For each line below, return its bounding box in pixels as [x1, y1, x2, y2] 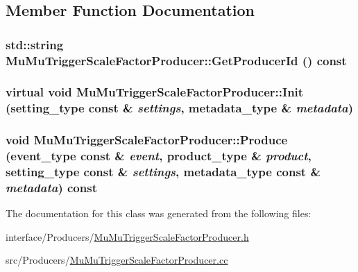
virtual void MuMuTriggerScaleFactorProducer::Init [6, 83, 304, 101]
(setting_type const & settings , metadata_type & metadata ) [6, 99, 354, 117]
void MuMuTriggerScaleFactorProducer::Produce [6, 131, 288, 148]
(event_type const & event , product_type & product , [6, 147, 312, 164]
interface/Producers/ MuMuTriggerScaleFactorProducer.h [6, 229, 249, 244]
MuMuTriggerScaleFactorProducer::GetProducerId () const [6, 51, 347, 69]
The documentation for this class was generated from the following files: [6, 206, 312, 221]
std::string [6, 35, 64, 53]
